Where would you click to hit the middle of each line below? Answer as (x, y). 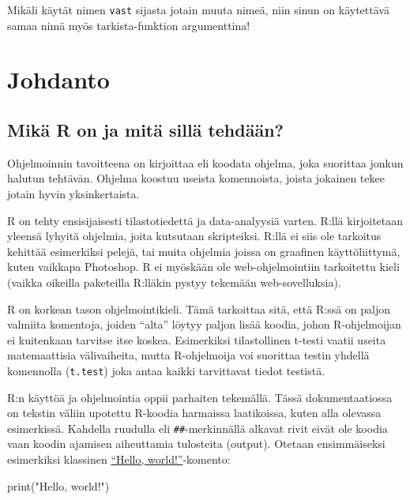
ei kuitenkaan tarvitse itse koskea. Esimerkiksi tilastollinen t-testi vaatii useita (197, 339)
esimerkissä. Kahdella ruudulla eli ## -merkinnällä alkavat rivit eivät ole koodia (197, 428)
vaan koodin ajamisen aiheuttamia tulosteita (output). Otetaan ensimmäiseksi (196, 444)
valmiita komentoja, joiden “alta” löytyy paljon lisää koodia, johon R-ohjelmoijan (204, 324)
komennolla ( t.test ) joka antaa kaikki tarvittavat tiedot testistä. (166, 370)
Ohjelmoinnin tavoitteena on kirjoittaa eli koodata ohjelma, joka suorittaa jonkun (205, 162)
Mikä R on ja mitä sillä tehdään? (146, 130)
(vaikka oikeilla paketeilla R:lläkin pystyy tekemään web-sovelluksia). (174, 282)
